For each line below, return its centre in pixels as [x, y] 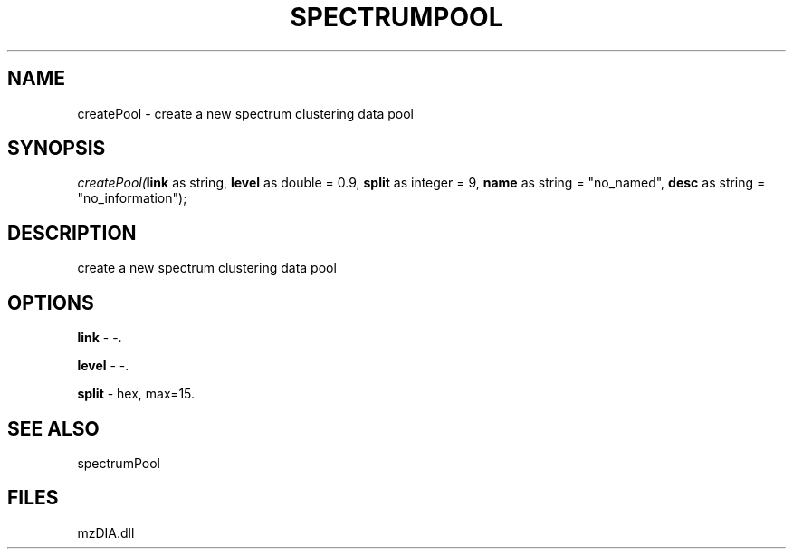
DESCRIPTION [72, 233]
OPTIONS [51, 302]
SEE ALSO [53, 428]
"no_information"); [132, 198]
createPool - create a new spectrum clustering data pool [246, 113]
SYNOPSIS [57, 149]
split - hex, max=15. [136, 394]
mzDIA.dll [106, 532]
